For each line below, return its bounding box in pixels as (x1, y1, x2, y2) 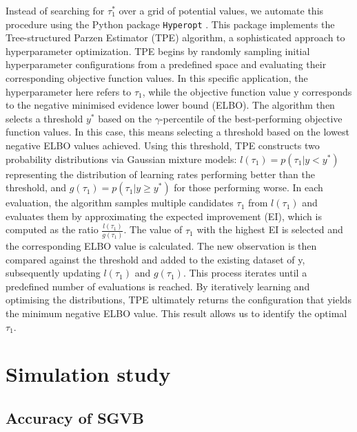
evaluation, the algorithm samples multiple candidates (6, 195, 234, 210)
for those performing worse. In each (174, 180, 323, 195)
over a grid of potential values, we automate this (119, 3, 324, 17)
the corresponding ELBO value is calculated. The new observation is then (6, 239, 317, 252)
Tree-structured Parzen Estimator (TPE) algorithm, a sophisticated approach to (6, 30, 345, 45)
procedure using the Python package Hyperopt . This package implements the (6, 17, 335, 31)
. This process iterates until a (183, 266, 307, 280)
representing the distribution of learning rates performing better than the (6, 166, 315, 181)
